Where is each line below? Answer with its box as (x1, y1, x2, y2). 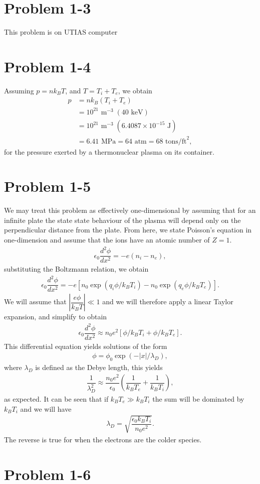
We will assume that (4, 296, 67, 307)
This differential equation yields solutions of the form (4, 340, 167, 351)
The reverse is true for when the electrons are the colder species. (4, 434, 202, 444)
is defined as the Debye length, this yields (35, 362, 163, 373)
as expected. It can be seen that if (4, 393, 109, 404)
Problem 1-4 (4, 56, 91, 76)
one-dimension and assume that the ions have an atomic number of (4, 234, 210, 245)
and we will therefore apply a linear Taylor (102, 296, 233, 307)
